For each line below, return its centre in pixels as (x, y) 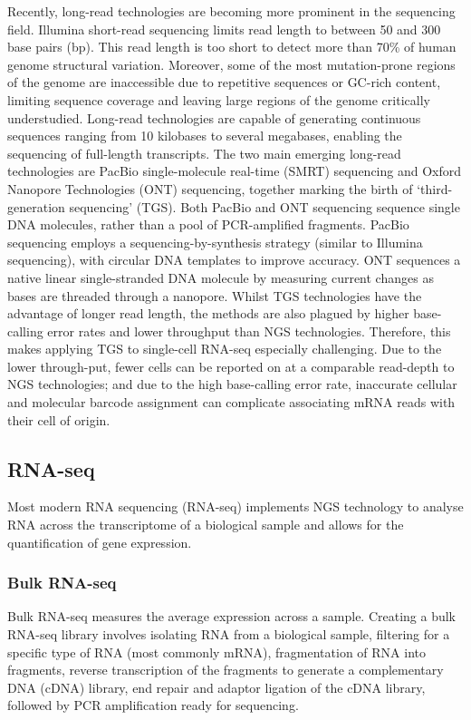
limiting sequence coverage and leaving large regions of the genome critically (219, 99)
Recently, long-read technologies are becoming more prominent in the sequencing (231, 11)
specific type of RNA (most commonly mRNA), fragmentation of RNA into (216, 652)
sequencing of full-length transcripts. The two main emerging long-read (204, 153)
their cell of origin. (59, 419)
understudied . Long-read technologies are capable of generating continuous (214, 117)
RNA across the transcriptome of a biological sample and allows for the (206, 525)
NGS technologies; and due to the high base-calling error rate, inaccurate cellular (232, 384)
